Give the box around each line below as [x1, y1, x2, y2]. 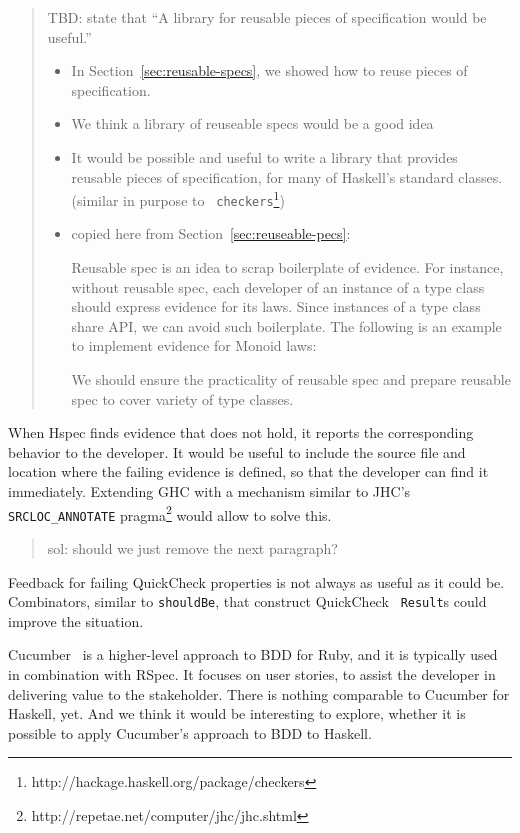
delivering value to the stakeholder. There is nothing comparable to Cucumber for [8, 683, 510, 704]
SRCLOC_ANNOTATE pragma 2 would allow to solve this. [8, 501, 332, 525]
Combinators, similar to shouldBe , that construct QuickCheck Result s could [8, 591, 487, 612]
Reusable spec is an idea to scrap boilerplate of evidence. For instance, [71, 257, 504, 278]
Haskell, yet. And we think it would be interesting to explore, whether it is [8, 703, 466, 724]
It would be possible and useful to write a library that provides [71, 146, 458, 167]
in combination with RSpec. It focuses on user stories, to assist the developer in [8, 663, 496, 684]
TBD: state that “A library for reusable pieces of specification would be [47, 7, 487, 27]
